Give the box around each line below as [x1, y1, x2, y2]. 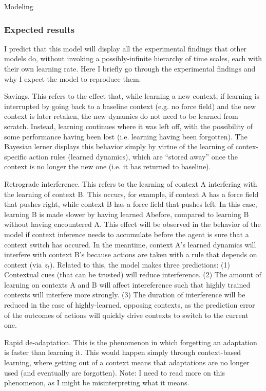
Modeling [4, 1, 33, 11]
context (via [4, 259, 42, 270]
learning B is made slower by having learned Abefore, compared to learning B [4, 208, 249, 219]
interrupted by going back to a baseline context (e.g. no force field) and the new [4, 100, 256, 111]
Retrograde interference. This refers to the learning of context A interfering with [4, 178, 257, 189]
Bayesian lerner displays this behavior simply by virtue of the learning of [4, 141, 234, 152]
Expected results [4, 23, 75, 35]
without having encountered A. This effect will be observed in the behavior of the [4, 219, 261, 229]
